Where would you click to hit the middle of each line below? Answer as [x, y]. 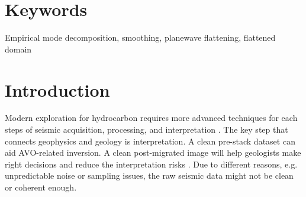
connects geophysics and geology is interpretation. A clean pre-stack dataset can [150, 141]
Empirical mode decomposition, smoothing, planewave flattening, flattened [140, 37]
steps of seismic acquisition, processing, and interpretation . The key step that [146, 129]
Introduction [57, 89]
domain [18, 49]
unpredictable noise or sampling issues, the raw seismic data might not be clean [149, 175]
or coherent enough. [41, 187]
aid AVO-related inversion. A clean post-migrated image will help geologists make [153, 152]
